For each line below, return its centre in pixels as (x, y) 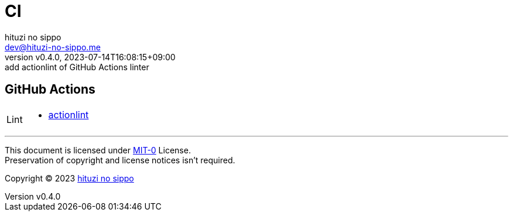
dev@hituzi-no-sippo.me (53, 47)
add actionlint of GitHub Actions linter (77, 67)
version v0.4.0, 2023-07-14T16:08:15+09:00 (90, 57)
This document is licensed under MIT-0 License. (98, 150)
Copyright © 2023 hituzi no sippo (69, 178)
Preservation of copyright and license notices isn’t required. (120, 160)
